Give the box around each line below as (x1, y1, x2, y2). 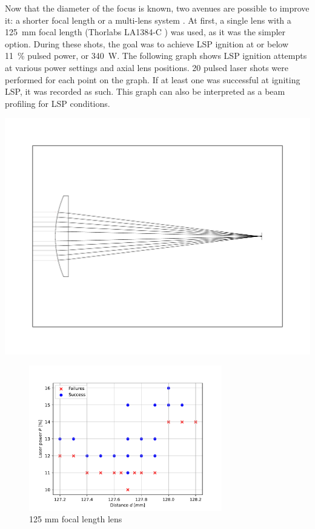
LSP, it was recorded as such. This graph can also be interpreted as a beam (5, 85, 285, 98)
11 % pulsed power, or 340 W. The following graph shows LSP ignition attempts (5, 49, 307, 62)
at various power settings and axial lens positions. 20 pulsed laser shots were (5, 61, 288, 73)
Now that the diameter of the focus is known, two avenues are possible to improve (5, 2, 310, 14)
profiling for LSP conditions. (5, 97, 110, 109)
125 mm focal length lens (29, 513, 122, 525)
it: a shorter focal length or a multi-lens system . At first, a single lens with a (5, 13, 291, 26)
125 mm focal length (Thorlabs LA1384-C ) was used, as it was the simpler (5, 26, 286, 38)
